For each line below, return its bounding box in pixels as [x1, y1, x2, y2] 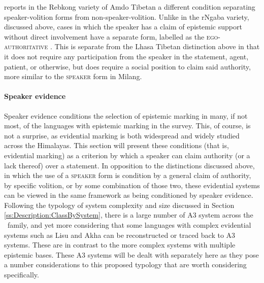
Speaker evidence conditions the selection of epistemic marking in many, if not [4, 110, 248, 121]
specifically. [4, 269, 39, 280]
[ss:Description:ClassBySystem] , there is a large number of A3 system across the [4, 209, 253, 220]
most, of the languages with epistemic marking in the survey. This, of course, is [4, 120, 251, 131]
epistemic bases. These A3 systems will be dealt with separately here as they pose [4, 249, 259, 260]
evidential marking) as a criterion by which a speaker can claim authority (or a [4, 150, 250, 160]
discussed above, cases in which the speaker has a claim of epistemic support [4, 21, 242, 32]
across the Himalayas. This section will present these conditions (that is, [4, 140, 229, 151]
